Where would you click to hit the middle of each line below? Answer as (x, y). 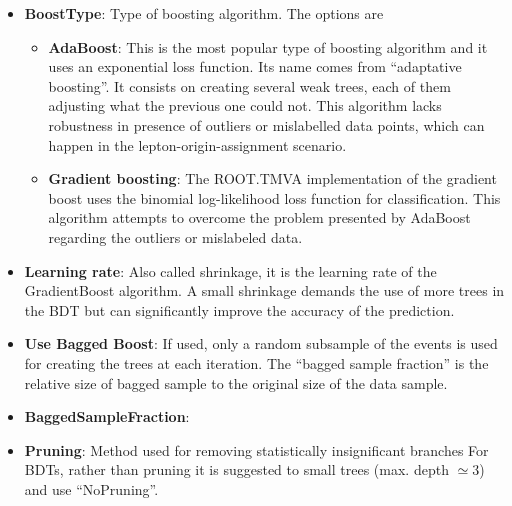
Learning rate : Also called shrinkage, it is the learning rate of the (230, 270)
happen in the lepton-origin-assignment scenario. (197, 144)
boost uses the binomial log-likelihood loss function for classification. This (274, 197)
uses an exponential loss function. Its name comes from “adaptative (255, 66)
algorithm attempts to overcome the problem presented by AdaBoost (259, 217)
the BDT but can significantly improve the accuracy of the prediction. (239, 309)
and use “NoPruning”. (91, 488)
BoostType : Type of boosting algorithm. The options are (204, 13)
